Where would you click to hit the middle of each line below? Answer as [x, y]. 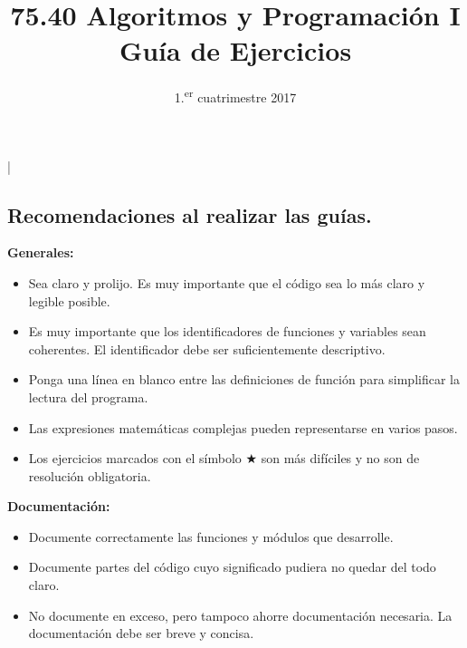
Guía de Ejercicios [235, 50]
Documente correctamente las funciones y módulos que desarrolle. [211, 536]
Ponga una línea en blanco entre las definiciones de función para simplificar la [244, 379]
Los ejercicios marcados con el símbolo [135, 458]
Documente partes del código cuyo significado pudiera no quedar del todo [232, 567]
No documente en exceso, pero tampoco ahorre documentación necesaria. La [240, 615]
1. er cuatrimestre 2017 [235, 96]
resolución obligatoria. [90, 475]
